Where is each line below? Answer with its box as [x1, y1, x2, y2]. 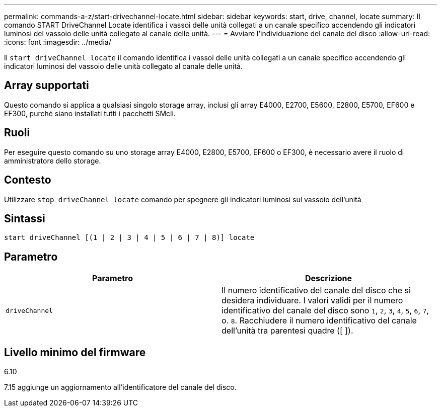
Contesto [4, 174, 51, 187]
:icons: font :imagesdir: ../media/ [4, 38, 111, 46]
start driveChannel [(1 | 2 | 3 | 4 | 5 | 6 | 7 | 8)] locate [4, 233, 255, 242]
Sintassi [4, 212, 45, 225]
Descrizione [305, 273, 352, 284]
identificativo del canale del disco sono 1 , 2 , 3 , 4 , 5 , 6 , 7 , [222, 305, 429, 316]
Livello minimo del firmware [4, 346, 146, 359]
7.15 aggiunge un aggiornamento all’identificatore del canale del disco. [4, 383, 237, 392]
